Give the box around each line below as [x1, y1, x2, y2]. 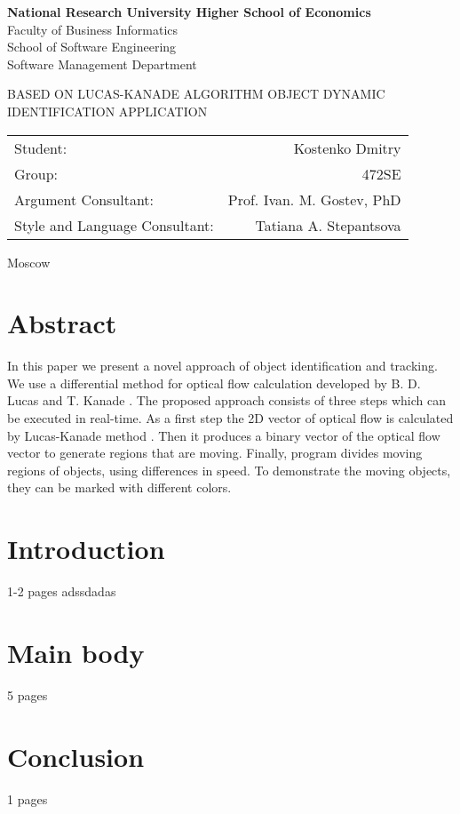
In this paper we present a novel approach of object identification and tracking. [7, 356, 438, 375]
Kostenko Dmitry [293, 137, 401, 158]
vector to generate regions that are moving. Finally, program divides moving [7, 443, 423, 462]
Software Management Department [7, 54, 197, 73]
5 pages [7, 685, 48, 704]
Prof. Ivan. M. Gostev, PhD [227, 188, 401, 210]
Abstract [7, 305, 117, 341]
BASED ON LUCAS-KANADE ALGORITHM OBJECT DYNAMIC [7, 84, 385, 103]
